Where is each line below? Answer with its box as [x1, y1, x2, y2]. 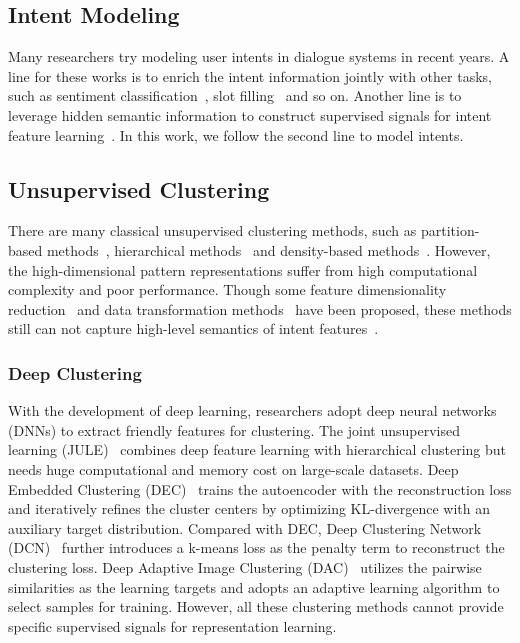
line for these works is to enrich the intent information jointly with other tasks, [8, 65, 492, 86]
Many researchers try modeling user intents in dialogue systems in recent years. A [8, 46, 510, 67]
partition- [420, 220, 480, 241]
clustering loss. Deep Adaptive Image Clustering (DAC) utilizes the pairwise [8, 556, 482, 577]
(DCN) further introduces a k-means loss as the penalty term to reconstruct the [8, 537, 505, 558]
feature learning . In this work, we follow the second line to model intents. [8, 124, 464, 145]
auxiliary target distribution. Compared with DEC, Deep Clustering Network [8, 517, 482, 538]
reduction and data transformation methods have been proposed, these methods [8, 298, 512, 319]
